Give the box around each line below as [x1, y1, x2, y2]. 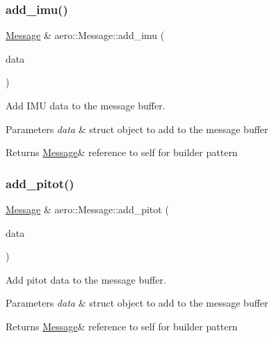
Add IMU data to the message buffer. [6, 98, 166, 112]
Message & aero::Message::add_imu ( [6, 28, 165, 43]
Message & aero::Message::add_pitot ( [6, 202, 169, 216]
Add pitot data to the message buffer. [6, 272, 166, 286]
